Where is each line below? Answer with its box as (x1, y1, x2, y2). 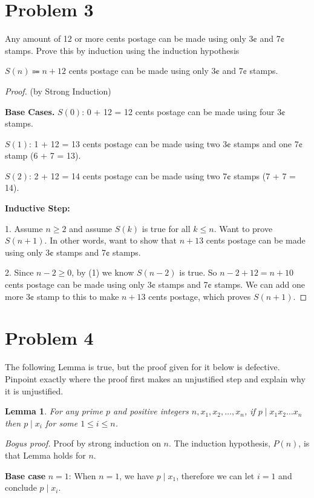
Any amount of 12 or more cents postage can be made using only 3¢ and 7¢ (5, 32, 284, 45)
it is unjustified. (5, 384, 64, 397)
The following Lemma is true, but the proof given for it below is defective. (5, 360, 280, 373)
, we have (119, 469, 154, 482)
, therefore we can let (176, 469, 255, 482)
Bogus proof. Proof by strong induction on (5, 437, 161, 450)
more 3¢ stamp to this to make (5, 290, 119, 302)
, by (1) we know (71, 266, 134, 279)
